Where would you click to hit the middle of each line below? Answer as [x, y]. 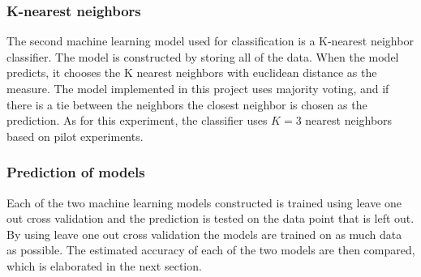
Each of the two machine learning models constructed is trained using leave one [204, 202]
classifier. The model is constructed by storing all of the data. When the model [203, 56]
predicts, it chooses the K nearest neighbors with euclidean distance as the [192, 72]
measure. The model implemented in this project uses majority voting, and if [198, 88]
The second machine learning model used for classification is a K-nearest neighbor [210, 41]
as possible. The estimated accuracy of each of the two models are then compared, [211, 250]
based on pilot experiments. [75, 136]
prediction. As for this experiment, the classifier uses [137, 120]
